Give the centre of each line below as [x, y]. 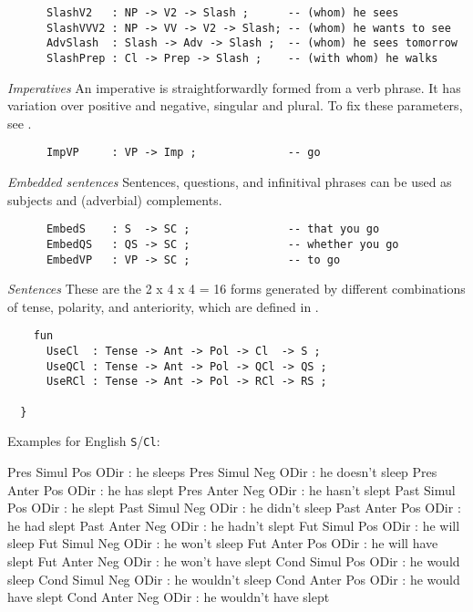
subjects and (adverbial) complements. [115, 199]
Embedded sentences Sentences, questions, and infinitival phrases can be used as [230, 182]
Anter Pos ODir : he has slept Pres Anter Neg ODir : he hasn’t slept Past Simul [231, 489]
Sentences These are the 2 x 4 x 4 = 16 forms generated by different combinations [236, 289]
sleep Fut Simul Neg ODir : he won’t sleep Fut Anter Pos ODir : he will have [223, 543]
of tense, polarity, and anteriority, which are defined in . [163, 306]
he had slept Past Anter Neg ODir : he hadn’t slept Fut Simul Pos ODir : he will [234, 525]
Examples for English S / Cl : [84, 441]
